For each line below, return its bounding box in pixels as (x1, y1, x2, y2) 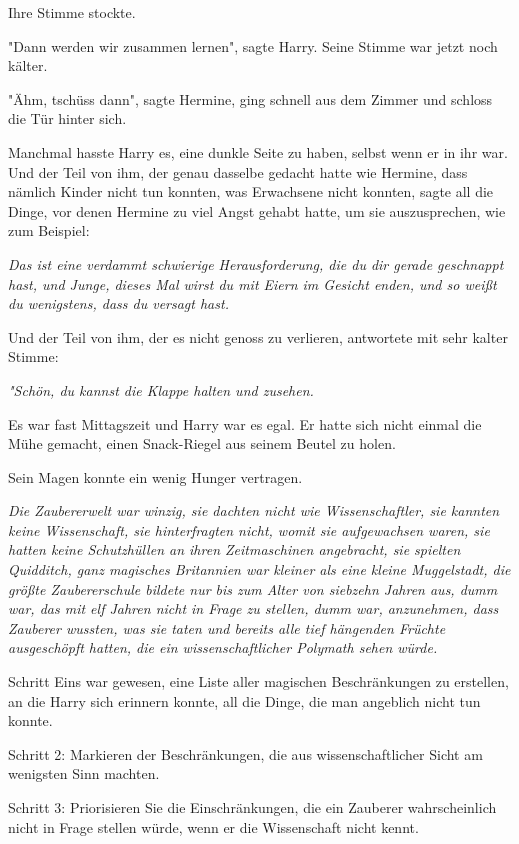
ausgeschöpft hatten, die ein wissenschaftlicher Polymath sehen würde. (8, 637, 438, 658)
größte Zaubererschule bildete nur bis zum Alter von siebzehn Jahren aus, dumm (8, 578, 498, 599)
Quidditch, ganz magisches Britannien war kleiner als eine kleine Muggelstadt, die (8, 559, 511, 580)
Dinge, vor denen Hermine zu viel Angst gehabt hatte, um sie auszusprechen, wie (8, 200, 506, 221)
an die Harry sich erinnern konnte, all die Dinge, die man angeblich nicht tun (8, 690, 481, 711)
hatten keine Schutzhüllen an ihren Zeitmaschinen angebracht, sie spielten (8, 539, 461, 560)
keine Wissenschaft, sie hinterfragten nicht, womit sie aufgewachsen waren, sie (8, 519, 490, 540)
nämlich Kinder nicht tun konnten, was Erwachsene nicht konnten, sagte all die (8, 181, 494, 202)
